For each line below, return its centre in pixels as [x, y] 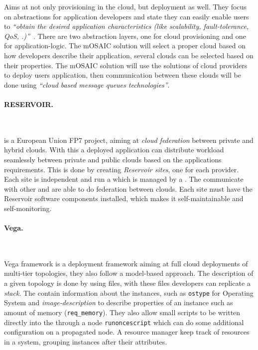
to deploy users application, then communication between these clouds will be [123, 75]
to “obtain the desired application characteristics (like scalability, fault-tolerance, [127, 26]
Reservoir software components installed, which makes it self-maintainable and [124, 198]
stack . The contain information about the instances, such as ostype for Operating [129, 292]
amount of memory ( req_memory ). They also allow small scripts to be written [122, 312]
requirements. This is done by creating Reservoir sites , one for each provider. [122, 169]
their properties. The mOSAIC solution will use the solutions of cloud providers [126, 65]
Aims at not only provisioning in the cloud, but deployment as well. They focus [125, 6]
